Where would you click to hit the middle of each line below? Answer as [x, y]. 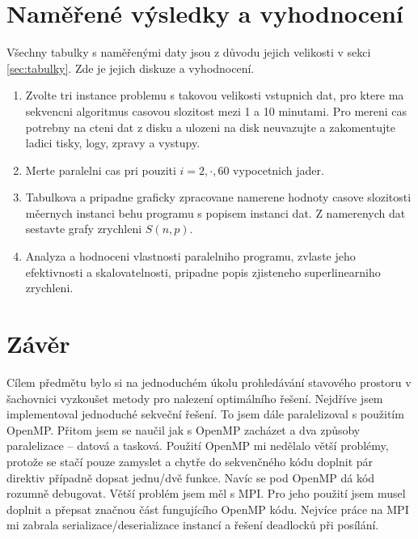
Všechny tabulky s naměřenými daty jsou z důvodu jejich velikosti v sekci [189, 52]
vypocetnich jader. [279, 170]
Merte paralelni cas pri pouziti [101, 170]
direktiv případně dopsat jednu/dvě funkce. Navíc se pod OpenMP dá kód [191, 477]
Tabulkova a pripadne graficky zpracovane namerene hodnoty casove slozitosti [218, 197]
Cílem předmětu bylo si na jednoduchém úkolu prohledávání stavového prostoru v [209, 382]
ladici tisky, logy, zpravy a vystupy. [113, 143]
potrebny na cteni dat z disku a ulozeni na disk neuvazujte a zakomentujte [210, 127]
